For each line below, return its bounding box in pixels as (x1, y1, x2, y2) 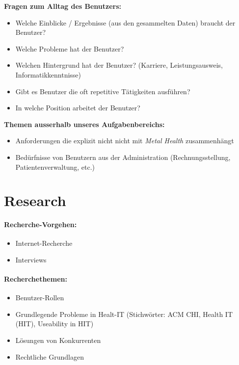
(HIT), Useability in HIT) (15, 318, 94, 329)
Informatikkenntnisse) (15, 69, 81, 79)
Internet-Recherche (15, 238, 73, 248)
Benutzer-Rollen (15, 292, 64, 303)
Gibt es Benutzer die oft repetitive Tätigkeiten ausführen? (15, 86, 190, 96)
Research (4, 190, 66, 210)
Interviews (15, 254, 47, 264)
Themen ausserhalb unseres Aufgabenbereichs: (4, 119, 165, 129)
